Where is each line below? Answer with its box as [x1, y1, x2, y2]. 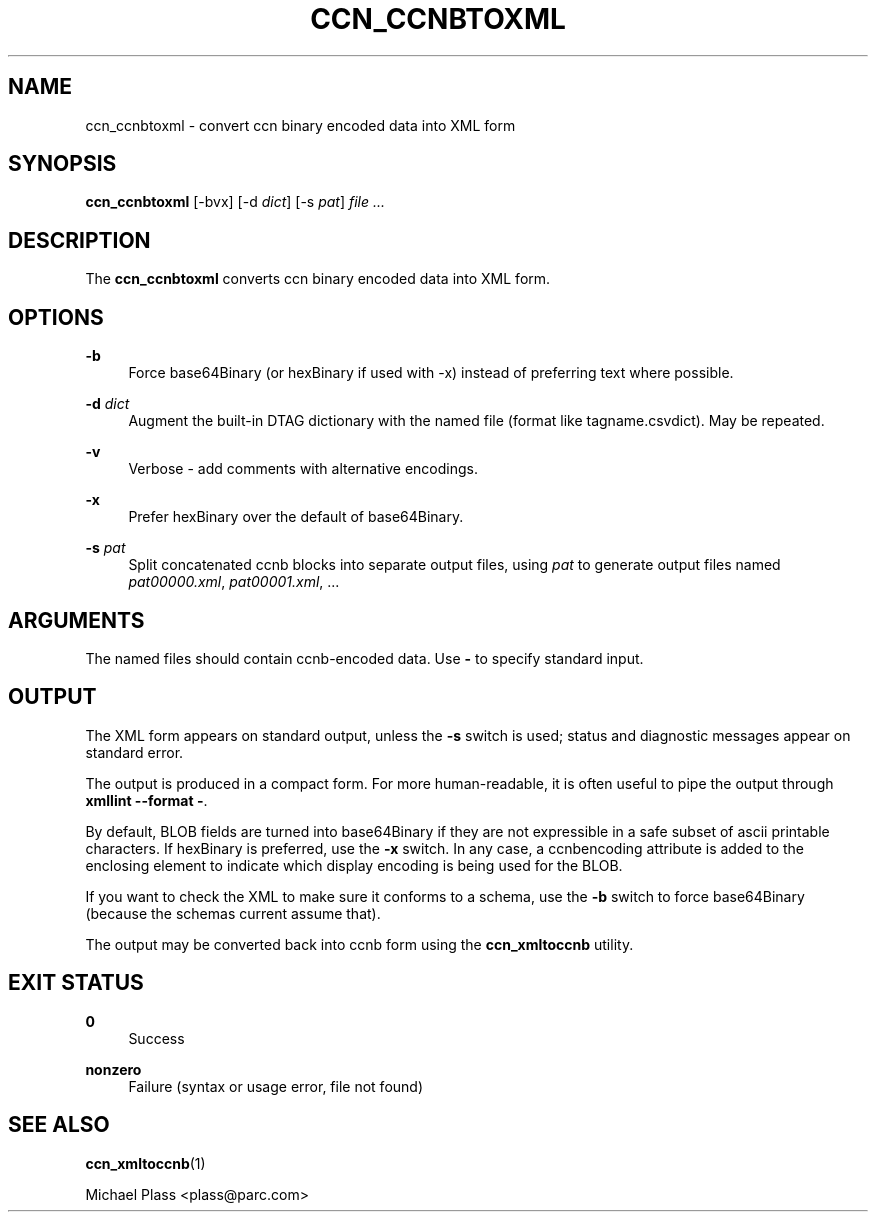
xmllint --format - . [85, 791, 208, 809]
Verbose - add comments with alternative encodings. [128, 460, 478, 478]
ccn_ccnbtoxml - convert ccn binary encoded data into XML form [85, 116, 516, 134]
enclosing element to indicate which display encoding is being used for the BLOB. [85, 856, 623, 874]
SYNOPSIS [8, 151, 117, 177]
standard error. [85, 743, 184, 761]
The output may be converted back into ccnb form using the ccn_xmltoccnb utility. [85, 935, 634, 953]
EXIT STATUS [8, 970, 144, 996]
